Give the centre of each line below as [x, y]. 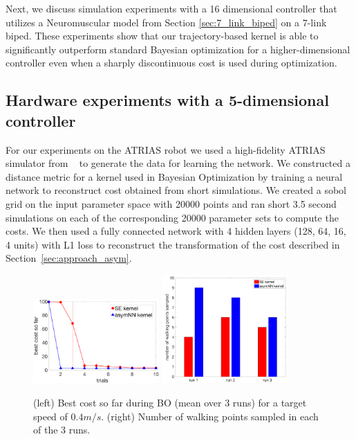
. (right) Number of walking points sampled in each [210, 416]
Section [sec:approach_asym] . [69, 258]
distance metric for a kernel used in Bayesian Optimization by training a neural [174, 176]
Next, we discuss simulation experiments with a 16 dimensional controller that [171, 8]
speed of [50, 416]
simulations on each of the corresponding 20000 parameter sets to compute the [172, 217]
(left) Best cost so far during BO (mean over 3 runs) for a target [170, 402]
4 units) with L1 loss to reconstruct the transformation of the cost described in [173, 244]
